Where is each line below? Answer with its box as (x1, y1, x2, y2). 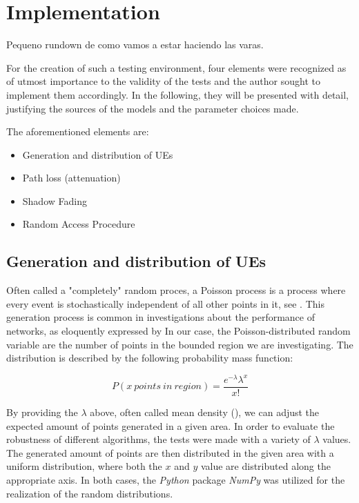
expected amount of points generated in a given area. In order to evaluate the (6, 418, 335, 433)
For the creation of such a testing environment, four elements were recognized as (6, 60, 347, 75)
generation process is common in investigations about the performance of (6, 310, 315, 324)
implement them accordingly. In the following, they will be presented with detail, (6, 87, 349, 101)
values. (322, 432, 351, 446)
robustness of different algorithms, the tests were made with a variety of (6, 432, 311, 446)
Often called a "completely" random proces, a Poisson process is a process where (6, 283, 346, 297)
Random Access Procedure (22, 217, 135, 231)
